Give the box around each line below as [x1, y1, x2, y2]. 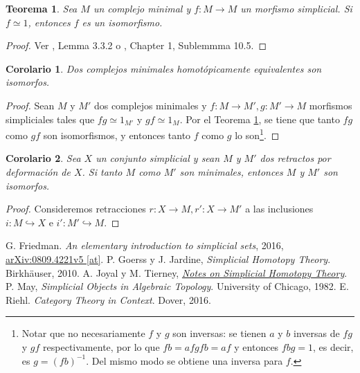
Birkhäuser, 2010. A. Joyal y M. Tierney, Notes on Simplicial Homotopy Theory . [6, 265, 348, 280]
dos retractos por [260, 151, 331, 165]
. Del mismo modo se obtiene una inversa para [86, 353, 283, 367]
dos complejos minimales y [93, 98, 207, 112]
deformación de [6, 165, 71, 179]
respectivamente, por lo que [43, 339, 160, 354]
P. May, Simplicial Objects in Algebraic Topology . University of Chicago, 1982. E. [6, 279, 349, 293]
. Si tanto [82, 165, 123, 179]
